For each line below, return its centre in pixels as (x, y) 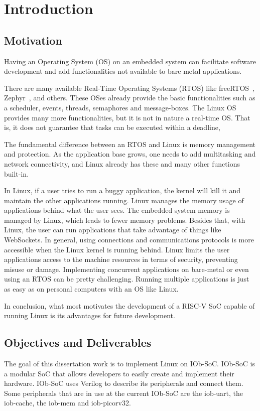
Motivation (33, 40)
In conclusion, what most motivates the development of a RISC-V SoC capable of (129, 305)
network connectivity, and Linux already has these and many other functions (122, 163)
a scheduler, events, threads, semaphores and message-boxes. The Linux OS (120, 107)
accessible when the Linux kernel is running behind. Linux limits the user (117, 249)
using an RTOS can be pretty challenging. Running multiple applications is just (127, 279)
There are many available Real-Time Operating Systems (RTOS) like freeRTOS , (129, 88)
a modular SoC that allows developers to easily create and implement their (119, 373)
